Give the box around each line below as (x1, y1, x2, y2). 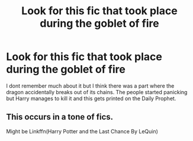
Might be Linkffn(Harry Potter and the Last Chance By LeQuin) (6, 127, 159, 134)
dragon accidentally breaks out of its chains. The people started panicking (6, 88, 188, 95)
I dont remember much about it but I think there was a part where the (6, 82, 175, 89)
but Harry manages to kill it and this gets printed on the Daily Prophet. (6, 95, 176, 102)
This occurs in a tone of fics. (6, 112, 114, 122)
